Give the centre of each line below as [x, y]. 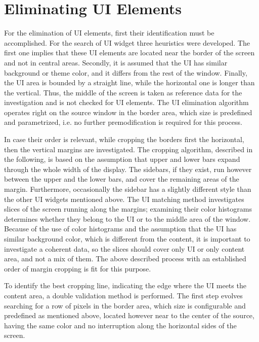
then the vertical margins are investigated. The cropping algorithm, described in [128, 149]
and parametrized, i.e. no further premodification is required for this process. [123, 122]
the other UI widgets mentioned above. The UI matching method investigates [124, 199]
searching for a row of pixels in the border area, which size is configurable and [125, 305]
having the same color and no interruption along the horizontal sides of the [120, 325]
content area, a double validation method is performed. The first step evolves [123, 295]
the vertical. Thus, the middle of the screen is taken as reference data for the [123, 92]
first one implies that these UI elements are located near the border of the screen [129, 53]
